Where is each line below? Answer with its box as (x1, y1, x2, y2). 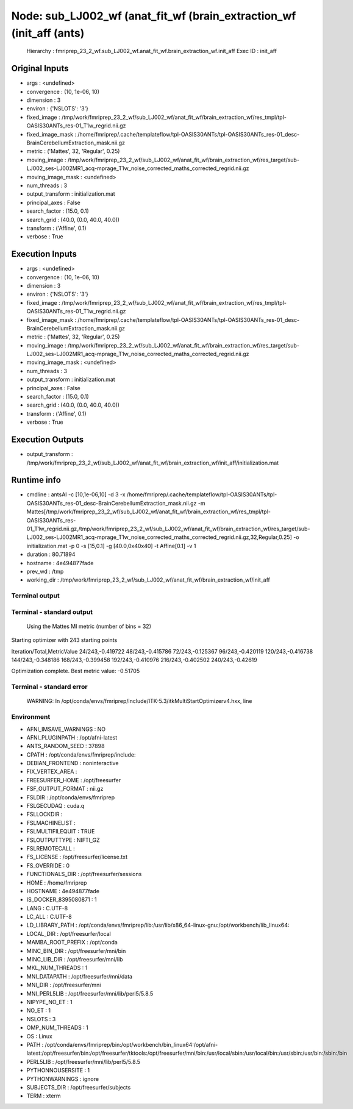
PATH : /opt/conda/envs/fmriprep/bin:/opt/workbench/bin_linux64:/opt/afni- (26, 1041, 218, 1048)
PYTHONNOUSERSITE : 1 (26, 1067, 90, 1074)
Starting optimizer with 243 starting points (11, 637, 118, 644)
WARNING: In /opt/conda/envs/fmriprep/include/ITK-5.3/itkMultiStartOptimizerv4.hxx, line (26, 697, 252, 705)
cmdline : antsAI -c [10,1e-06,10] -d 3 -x (26, 491, 126, 498)
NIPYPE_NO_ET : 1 (26, 999, 73, 1005)
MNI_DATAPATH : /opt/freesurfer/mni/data (26, 972, 133, 980)
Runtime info (11, 475, 61, 485)
